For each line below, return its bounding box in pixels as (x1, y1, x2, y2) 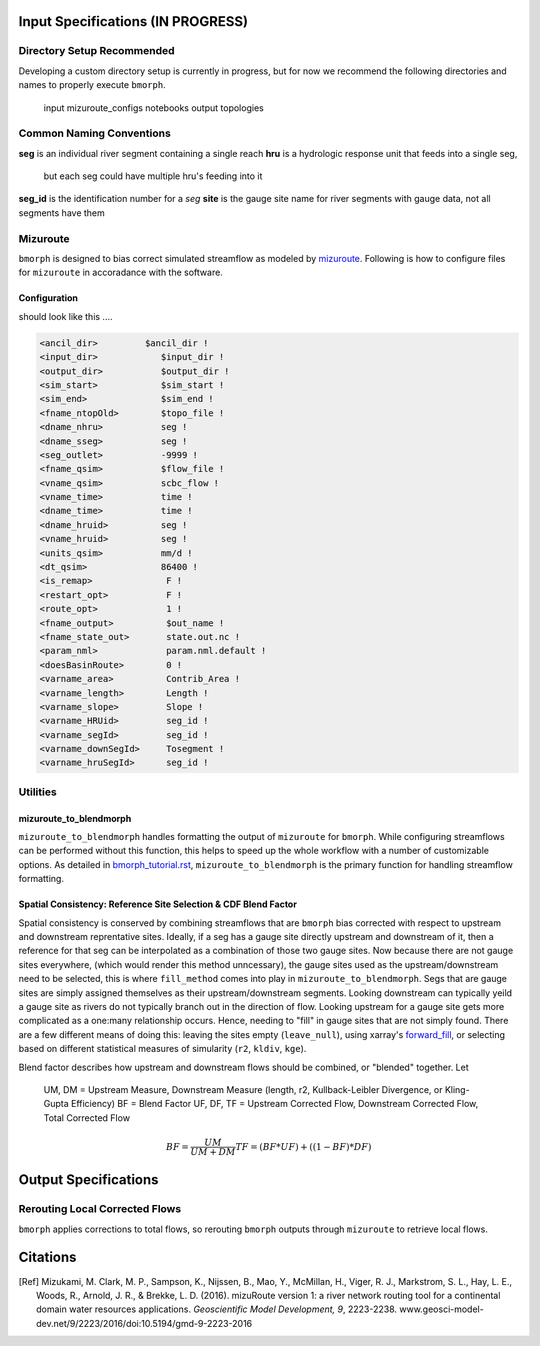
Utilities (18, 785, 57, 799)
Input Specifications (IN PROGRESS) (18, 13, 249, 30)
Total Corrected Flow (43, 1111, 130, 1124)
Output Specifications (18, 1171, 159, 1189)
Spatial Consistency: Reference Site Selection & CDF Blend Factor (18, 898, 297, 910)
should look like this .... (18, 310, 114, 322)
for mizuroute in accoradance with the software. (18, 266, 224, 279)
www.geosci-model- (398, 1303, 484, 1315)
